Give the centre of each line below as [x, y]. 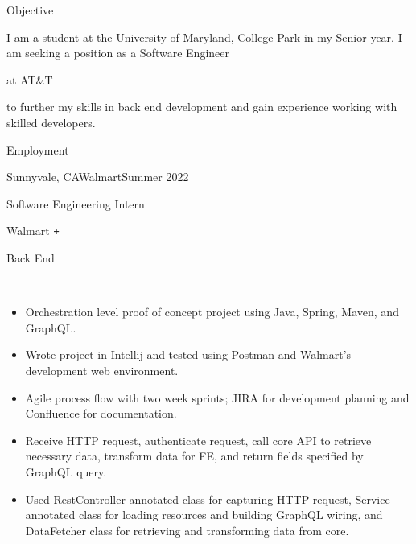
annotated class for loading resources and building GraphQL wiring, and [204, 515]
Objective [30, 10]
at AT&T [30, 79]
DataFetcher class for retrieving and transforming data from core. [187, 530]
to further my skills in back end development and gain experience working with [202, 107]
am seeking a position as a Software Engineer [118, 53]
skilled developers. [51, 122]
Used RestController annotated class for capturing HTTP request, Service [208, 499]
